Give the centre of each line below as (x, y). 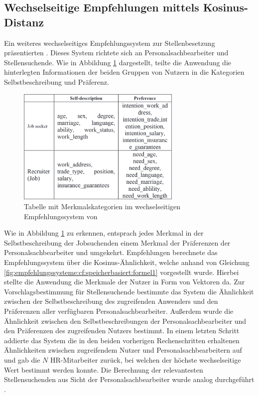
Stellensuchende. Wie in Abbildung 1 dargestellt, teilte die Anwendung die (118, 62)
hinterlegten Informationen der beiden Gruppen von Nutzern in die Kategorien (124, 72)
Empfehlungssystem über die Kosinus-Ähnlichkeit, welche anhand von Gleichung (127, 262)
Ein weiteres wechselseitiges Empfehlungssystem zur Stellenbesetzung (110, 43)
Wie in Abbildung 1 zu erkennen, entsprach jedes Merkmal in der (104, 233)
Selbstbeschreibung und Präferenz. (57, 81)
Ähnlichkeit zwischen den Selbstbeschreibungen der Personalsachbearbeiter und (125, 321)
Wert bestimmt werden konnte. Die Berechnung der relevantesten (104, 369)
